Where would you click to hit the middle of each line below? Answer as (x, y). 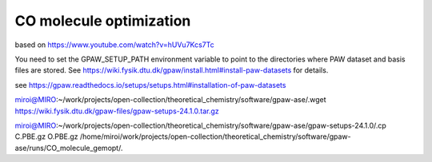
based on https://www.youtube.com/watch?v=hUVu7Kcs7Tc (115, 45)
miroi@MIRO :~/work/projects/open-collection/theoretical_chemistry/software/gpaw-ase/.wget (170, 100)
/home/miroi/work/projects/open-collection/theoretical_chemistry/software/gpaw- (215, 136)
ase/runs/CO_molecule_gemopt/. (69, 148)
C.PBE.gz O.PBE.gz (47, 136)
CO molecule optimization (103, 21)
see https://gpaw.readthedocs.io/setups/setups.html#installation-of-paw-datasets (150, 85)
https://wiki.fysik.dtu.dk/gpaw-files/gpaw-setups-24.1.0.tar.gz (117, 111)
